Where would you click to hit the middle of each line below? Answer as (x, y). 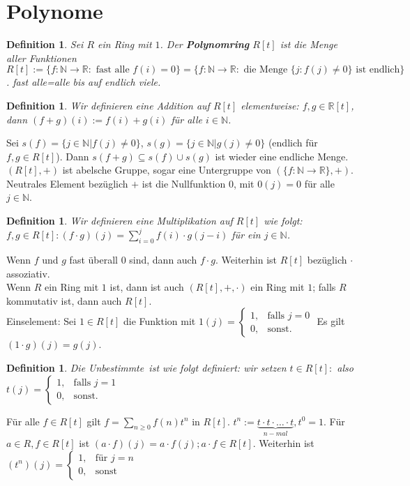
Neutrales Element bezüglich (67, 183)
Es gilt (331, 321)
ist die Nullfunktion (184, 183)
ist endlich (378, 70)
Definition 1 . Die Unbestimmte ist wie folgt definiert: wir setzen (146, 367)
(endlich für (293, 143)
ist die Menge (309, 44)
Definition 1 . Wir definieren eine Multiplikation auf (120, 221)
